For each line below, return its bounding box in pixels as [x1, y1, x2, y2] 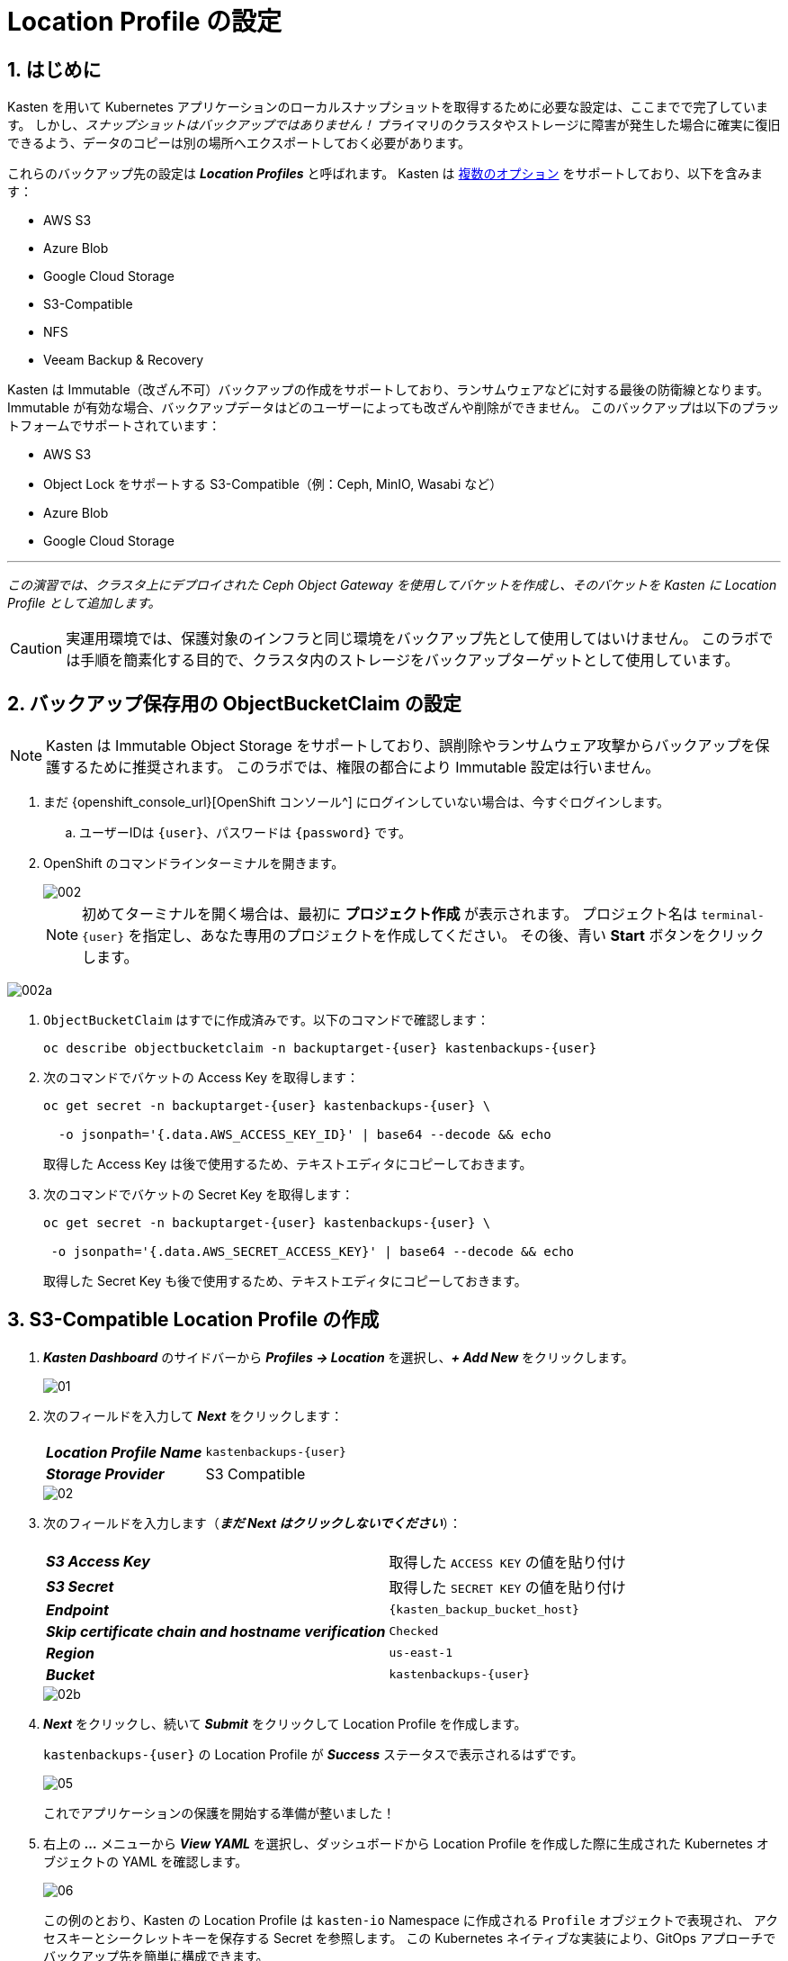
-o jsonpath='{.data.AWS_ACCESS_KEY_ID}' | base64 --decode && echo [58, 1127, 551, 1143]
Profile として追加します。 [7, 595, 161, 611]
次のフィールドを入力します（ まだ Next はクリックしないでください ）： [43, 1514, 462, 1531]
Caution [10, 639, 63, 658]
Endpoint [46, 1600, 109, 1619]
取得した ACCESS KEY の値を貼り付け [389, 1552, 626, 1571]
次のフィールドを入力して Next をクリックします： [43, 1407, 344, 1423]
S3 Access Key [46, 1551, 150, 1570]
